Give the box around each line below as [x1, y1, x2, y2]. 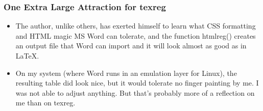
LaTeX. [15, 50, 39, 61]
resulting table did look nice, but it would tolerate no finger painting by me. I [15, 77, 259, 88]
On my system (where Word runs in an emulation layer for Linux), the [15, 67, 237, 78]
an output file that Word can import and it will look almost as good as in [15, 40, 247, 51]
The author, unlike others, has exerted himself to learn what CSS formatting [15, 20, 256, 31]
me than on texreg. [15, 97, 76, 108]
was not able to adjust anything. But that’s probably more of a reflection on [15, 87, 255, 98]
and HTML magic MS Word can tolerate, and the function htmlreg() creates [15, 30, 256, 41]
